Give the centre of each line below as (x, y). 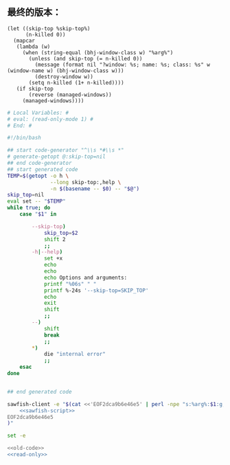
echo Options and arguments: (85, 277)
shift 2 (55, 239)
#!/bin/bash (24, 138)
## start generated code (43, 169)
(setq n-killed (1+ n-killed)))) (77, 82)
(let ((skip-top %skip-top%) (49, 29)
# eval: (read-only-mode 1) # (50, 119)
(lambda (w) (33, 47)
